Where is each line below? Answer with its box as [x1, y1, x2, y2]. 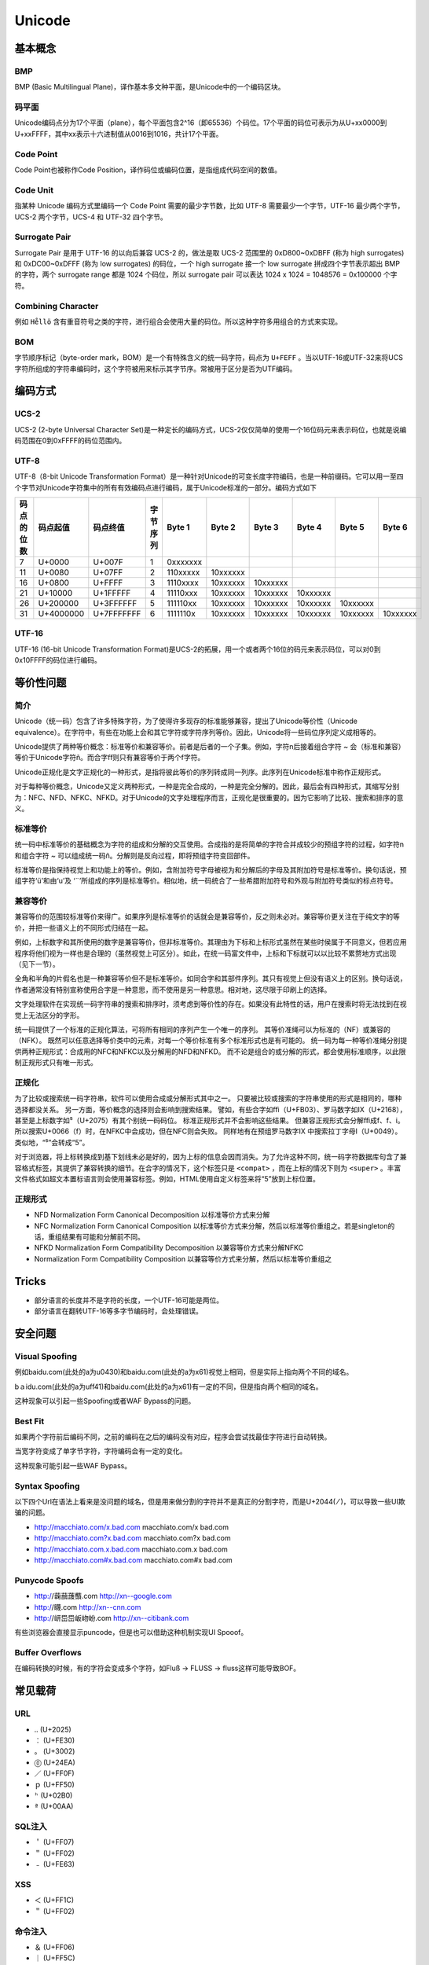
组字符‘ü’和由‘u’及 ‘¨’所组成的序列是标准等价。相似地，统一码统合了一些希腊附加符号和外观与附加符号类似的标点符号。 [14, 876, 398, 886]
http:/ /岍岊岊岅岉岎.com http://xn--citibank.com [34, 1613, 189, 1622]
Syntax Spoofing [14, 1480, 80, 1491]
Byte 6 [382, 521, 408, 532]
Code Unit [14, 185, 54, 196]
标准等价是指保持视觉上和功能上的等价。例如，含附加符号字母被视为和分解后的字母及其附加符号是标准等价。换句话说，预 [14, 865, 407, 874]
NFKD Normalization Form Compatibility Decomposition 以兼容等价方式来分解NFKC [34, 1243, 304, 1253]
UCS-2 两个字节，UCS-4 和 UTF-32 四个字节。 [14, 212, 168, 222]
